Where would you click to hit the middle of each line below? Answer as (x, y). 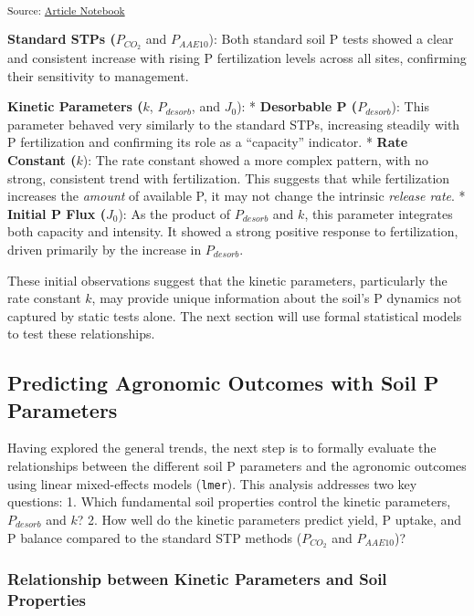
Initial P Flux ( (57, 213)
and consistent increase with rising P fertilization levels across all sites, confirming (237, 57)
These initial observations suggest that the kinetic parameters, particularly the (227, 280)
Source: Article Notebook (66, 10)
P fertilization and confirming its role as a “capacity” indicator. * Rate (208, 142)
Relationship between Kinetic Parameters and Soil (197, 579)
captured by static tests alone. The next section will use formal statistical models (235, 315)
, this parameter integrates (379, 213)
